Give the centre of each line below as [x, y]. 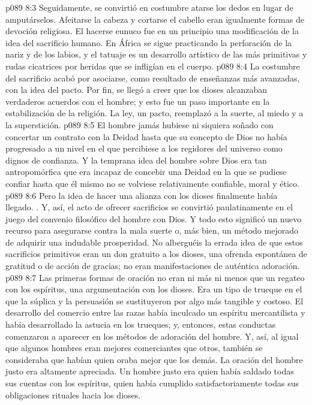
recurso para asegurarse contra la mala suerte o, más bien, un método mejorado [152, 230]
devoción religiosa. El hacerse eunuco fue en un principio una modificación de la [152, 31]
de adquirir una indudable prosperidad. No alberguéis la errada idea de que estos [154, 242]
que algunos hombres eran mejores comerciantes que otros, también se [134, 348]
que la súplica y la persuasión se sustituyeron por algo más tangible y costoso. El [154, 300]
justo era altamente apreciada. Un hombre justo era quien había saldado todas [150, 371]
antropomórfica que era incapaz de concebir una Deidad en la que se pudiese [146, 172]
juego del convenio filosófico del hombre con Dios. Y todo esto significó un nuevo [154, 218]
